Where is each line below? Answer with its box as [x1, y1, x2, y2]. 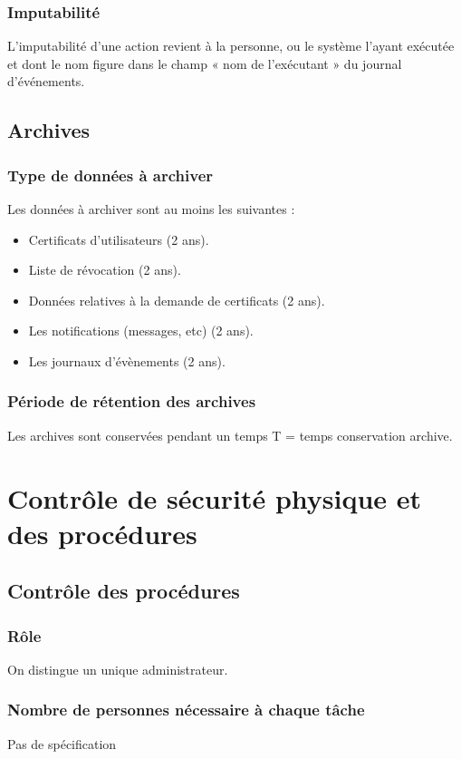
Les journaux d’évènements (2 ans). [28, 351, 226, 370]
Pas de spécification [7, 734, 117, 753]
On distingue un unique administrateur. [7, 659, 228, 678]
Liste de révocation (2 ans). [28, 260, 181, 279]
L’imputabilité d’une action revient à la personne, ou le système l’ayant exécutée [7, 36, 455, 55]
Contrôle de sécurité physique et [7, 479, 422, 516]
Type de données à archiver [7, 163, 214, 186]
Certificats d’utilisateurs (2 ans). [28, 229, 209, 248]
